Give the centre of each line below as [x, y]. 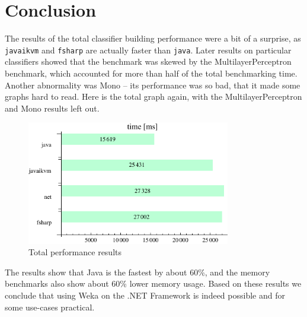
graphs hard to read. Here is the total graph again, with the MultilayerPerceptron [153, 96]
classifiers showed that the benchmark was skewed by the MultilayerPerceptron [148, 61]
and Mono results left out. [52, 108]
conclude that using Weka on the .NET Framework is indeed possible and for [145, 295]
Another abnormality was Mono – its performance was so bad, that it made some [153, 85]
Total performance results [75, 252]
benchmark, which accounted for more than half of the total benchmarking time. [151, 73]
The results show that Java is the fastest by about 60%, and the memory [137, 272]
